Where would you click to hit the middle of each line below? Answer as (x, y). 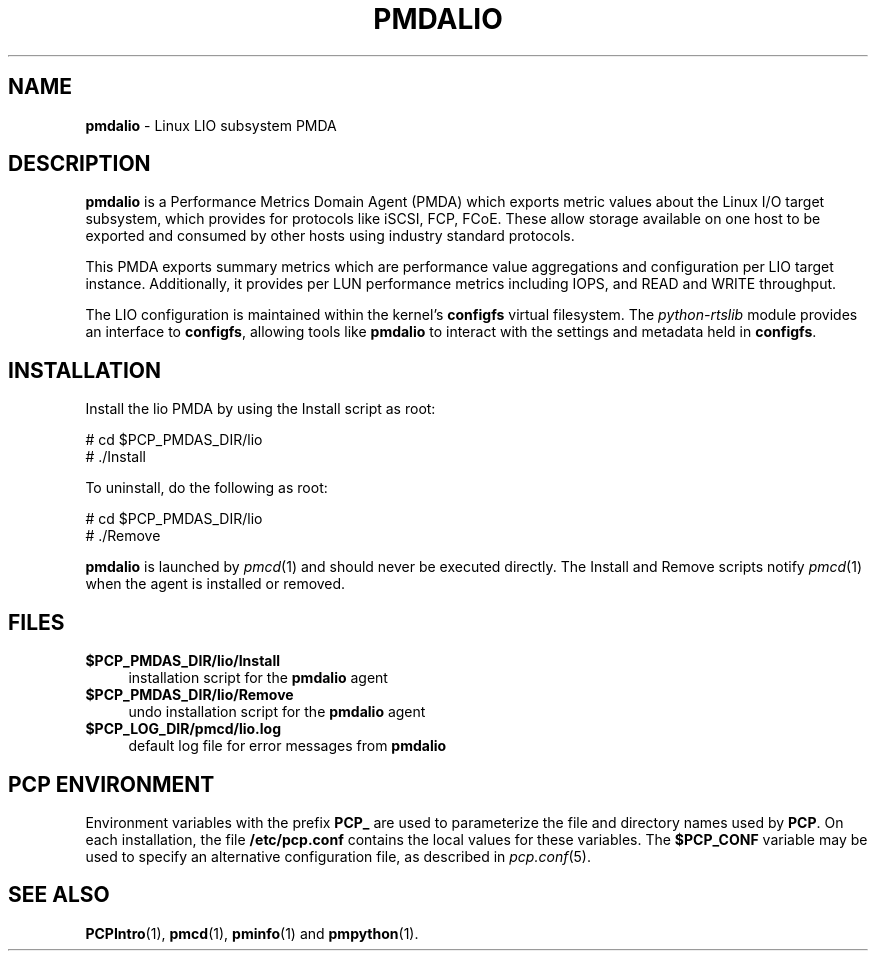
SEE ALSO (59, 895)
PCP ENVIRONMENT (111, 784)
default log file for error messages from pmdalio (287, 746)
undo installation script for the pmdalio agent (277, 712)
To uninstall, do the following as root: (206, 488)
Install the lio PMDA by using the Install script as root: (260, 409)
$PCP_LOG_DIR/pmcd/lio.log (183, 729)
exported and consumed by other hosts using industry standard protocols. (330, 236)
